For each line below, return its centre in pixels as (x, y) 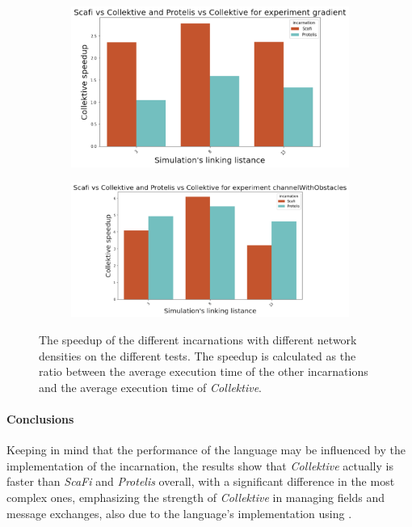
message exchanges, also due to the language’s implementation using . (179, 513)
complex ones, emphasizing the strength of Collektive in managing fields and (196, 497)
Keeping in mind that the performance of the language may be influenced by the (206, 450)
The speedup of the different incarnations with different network (198, 340)
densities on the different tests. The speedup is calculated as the (198, 355)
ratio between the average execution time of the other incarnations (204, 371)
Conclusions (40, 418)
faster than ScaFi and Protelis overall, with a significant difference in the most (201, 481)
